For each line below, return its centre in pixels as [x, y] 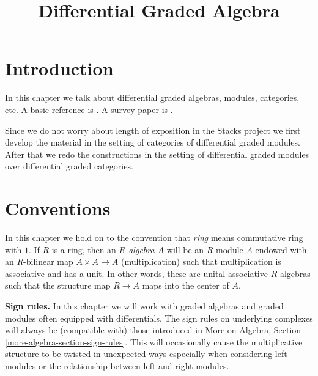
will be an [185, 249]
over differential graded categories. [69, 166]
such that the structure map [58, 285]
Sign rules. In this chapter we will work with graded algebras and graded [144, 305]
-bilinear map [48, 261]
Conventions [58, 208]
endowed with [281, 249]
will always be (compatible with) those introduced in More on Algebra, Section [153, 330]
